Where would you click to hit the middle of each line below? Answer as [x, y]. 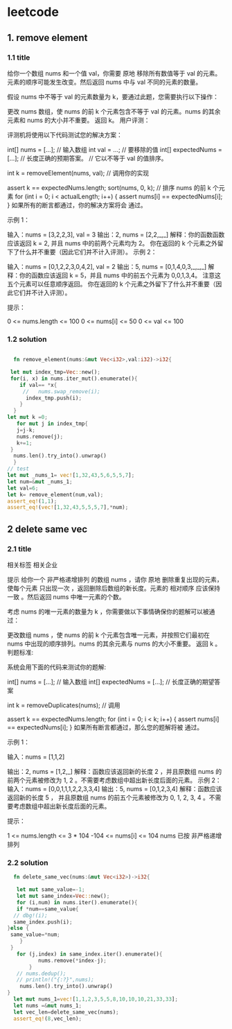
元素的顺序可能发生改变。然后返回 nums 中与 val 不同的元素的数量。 [105, 82]
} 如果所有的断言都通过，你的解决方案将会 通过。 [77, 205]
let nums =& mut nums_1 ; [47, 1005]
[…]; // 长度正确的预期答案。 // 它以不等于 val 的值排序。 [87, 158]
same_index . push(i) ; [43, 922]
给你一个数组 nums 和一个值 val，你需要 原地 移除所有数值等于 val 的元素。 [114, 73]
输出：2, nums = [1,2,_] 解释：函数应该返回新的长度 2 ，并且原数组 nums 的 [115, 771]
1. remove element [47, 38]
